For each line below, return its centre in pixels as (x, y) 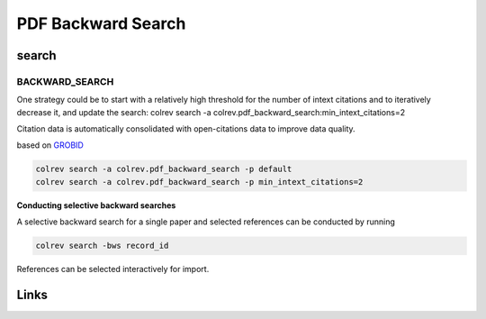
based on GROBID (50, 145)
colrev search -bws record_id (102, 246)
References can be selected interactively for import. (113, 269)
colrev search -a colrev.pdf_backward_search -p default (164, 169)
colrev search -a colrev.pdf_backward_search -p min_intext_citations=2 (199, 182)
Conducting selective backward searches (96, 205)
